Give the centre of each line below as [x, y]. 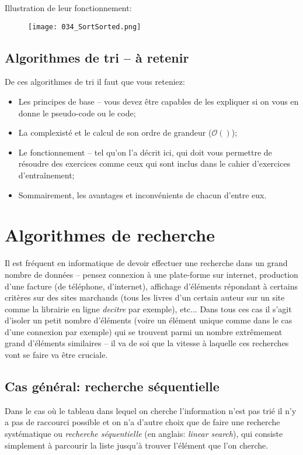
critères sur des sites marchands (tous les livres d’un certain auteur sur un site [145, 297]
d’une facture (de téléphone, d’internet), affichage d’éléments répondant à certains [151, 286]
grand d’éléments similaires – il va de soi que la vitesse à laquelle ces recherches [147, 343]
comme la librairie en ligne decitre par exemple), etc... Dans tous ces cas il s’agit [148, 308]
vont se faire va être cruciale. [56, 355]
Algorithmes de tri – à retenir [97, 57]
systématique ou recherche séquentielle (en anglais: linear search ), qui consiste [144, 434]
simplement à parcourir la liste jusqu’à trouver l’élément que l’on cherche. [137, 445]
